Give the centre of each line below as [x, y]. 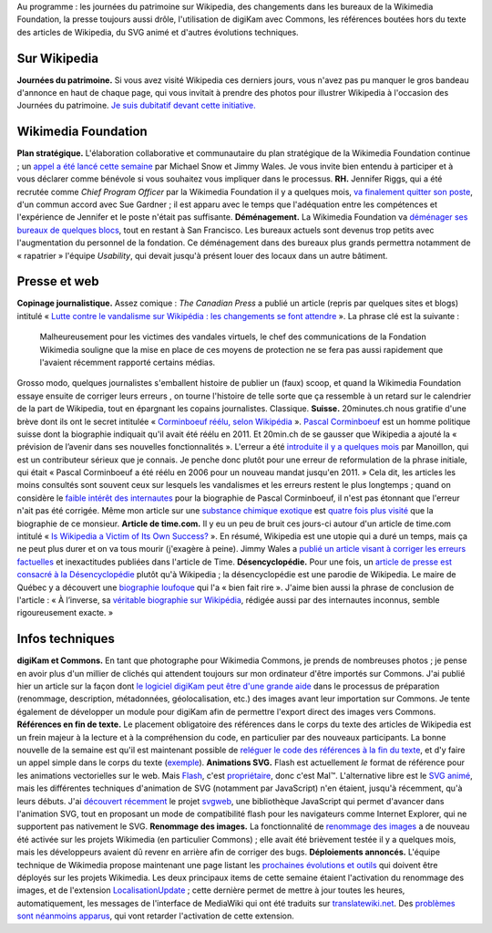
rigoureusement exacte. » [65, 613]
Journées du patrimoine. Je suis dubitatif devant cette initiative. [136, 106]
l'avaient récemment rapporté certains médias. [128, 362]
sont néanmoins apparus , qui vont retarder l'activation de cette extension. [156, 916]
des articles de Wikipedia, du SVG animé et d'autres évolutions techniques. [158, 32]
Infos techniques [66, 639]
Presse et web [58, 281]
